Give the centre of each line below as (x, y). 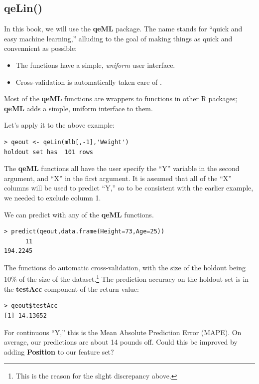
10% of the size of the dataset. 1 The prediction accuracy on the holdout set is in (127, 278)
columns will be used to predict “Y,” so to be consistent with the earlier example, (129, 188)
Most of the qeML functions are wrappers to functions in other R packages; (121, 98)
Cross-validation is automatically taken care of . (89, 82)
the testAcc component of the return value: (71, 288)
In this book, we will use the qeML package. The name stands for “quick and (123, 29)
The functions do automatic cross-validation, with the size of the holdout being (125, 267)
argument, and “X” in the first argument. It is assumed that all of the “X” (118, 178)
